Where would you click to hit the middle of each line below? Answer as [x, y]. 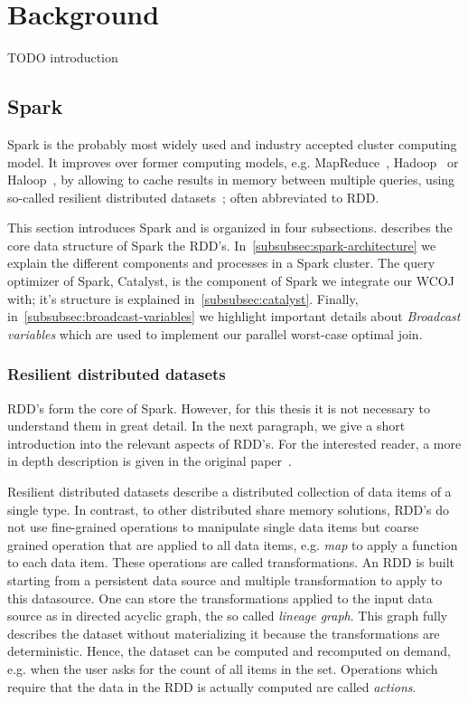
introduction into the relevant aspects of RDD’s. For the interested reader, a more [234, 443]
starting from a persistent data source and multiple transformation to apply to [225, 580]
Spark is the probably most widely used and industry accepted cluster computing [232, 143]
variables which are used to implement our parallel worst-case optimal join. [215, 333]
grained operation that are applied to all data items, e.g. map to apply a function [233, 544]
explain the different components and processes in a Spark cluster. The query [221, 263]
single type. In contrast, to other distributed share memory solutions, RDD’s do [228, 509]
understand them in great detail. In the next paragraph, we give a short [206, 426]
